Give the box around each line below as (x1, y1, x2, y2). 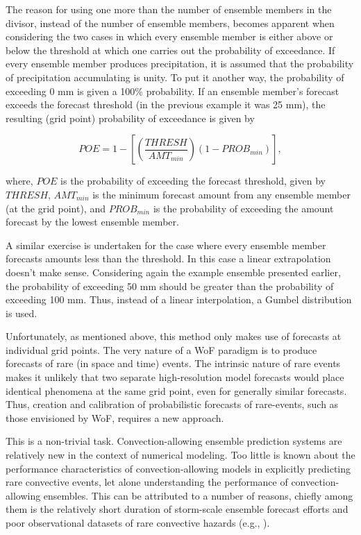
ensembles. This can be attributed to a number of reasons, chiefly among (43, 488, 353, 502)
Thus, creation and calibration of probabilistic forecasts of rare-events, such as (6, 397, 339, 411)
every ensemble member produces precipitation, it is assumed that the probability (6, 56, 354, 71)
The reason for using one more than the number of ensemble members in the (6, 2, 332, 16)
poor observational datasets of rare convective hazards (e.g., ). (6, 516, 270, 529)
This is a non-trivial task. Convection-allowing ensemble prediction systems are (6, 434, 342, 448)
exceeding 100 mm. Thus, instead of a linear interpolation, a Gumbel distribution (6, 292, 352, 307)
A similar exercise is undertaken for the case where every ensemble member (6, 237, 326, 252)
